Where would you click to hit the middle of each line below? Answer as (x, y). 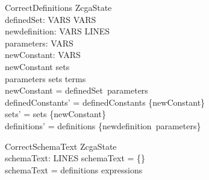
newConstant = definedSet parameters (76, 90)
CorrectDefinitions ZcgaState (58, 7)
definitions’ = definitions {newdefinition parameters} (103, 125)
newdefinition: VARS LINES (58, 31)
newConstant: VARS (43, 55)
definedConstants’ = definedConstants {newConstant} (105, 102)
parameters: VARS (39, 43)
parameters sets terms (45, 78)
